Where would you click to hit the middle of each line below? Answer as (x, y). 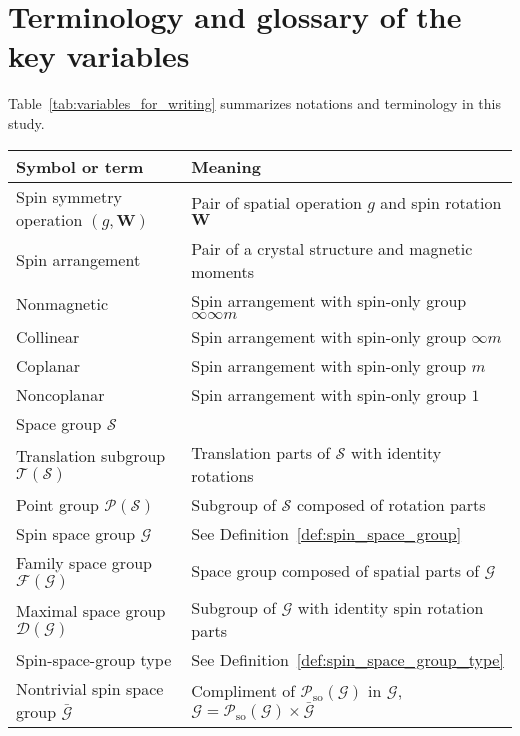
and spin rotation (441, 202)
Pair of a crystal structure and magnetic (332, 248)
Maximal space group (91, 610)
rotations (222, 475)
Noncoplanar (60, 394)
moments (223, 271)
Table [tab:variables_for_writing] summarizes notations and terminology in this (254, 103)
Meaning (226, 166)
